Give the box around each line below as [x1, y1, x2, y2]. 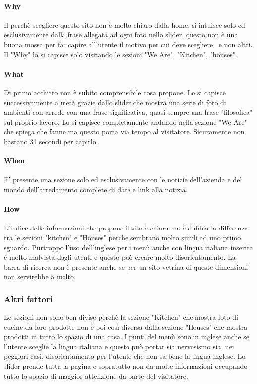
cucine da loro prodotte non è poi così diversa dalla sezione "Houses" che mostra [4, 321, 248, 332]
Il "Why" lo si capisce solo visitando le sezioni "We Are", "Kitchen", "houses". [4, 49, 237, 59]
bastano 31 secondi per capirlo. [4, 136, 98, 146]
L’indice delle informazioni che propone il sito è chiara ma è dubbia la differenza [4, 223, 248, 233]
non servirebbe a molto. [4, 271, 76, 282]
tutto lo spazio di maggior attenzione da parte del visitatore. [4, 370, 188, 381]
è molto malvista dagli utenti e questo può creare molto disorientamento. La [4, 252, 236, 262]
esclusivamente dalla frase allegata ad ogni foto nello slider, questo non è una [4, 29, 238, 40]
